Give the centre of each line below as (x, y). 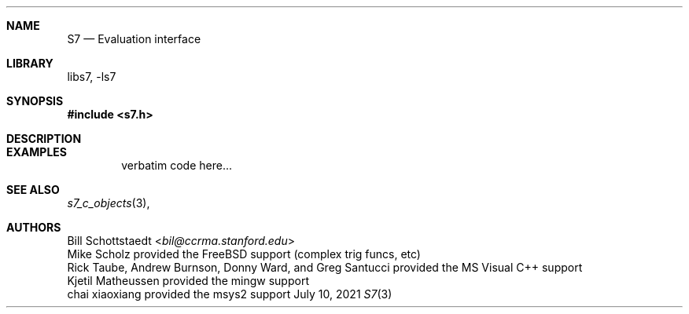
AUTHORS (34, 227)
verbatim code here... (177, 165)
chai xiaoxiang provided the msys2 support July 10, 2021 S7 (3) (230, 294)
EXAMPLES (37, 152)
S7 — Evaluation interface (134, 39)
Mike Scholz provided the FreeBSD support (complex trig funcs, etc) (244, 254)
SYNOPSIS (35, 101)
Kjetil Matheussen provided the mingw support (188, 281)
